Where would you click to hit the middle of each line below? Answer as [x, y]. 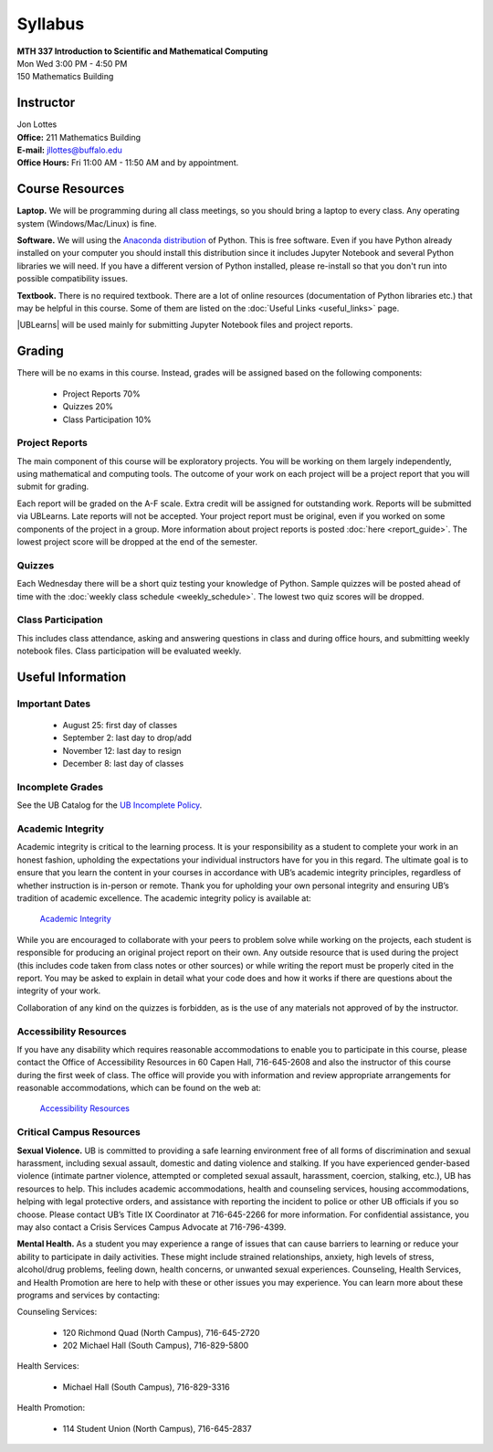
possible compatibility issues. [72, 279]
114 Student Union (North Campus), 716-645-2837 [157, 1428]
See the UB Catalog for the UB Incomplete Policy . [110, 805]
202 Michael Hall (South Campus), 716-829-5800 [156, 1346]
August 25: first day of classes [120, 726]
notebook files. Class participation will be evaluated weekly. [129, 651]
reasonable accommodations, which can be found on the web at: [139, 1088]
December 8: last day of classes [123, 764]
